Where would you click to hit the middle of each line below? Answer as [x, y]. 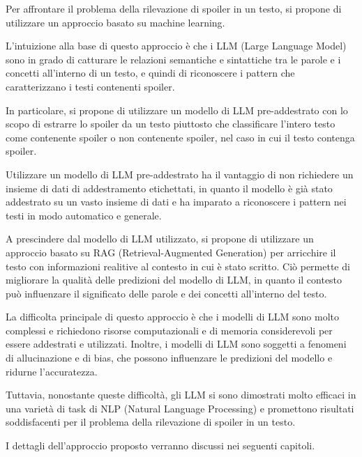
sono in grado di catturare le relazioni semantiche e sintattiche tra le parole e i [173, 59]
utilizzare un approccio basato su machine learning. [115, 22]
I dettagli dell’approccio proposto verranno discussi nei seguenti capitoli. [160, 446]
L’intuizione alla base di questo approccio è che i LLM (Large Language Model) [176, 46]
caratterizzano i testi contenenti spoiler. [90, 86]
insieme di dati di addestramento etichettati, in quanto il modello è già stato [169, 188]
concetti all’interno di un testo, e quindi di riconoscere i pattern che [150, 73]
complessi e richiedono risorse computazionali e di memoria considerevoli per [169, 330]
